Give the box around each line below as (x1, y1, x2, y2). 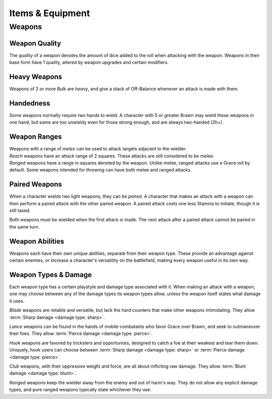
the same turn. (9, 223, 40, 230)
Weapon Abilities (9, 237, 64, 246)
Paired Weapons (9, 180, 62, 189)
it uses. (9, 298, 25, 304)
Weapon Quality (9, 39, 61, 47)
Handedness (9, 99, 50, 107)
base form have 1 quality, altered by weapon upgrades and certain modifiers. (9, 60, 169, 66)
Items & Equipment (9, 8, 90, 19)
